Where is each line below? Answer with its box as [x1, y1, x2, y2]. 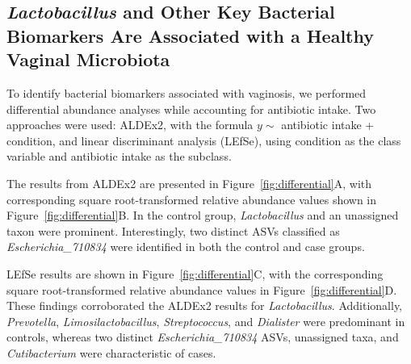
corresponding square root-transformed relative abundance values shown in [6, 190, 377, 207]
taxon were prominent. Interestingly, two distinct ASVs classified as [6, 222, 340, 239]
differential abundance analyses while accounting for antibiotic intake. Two [6, 100, 376, 117]
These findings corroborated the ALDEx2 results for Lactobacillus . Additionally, [6, 297, 403, 314]
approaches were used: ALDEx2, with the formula [6, 116, 254, 133]
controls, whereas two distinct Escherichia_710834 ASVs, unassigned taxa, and [6, 328, 399, 345]
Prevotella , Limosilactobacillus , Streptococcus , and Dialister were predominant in [6, 312, 405, 329]
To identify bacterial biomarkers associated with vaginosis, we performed [6, 84, 367, 101]
